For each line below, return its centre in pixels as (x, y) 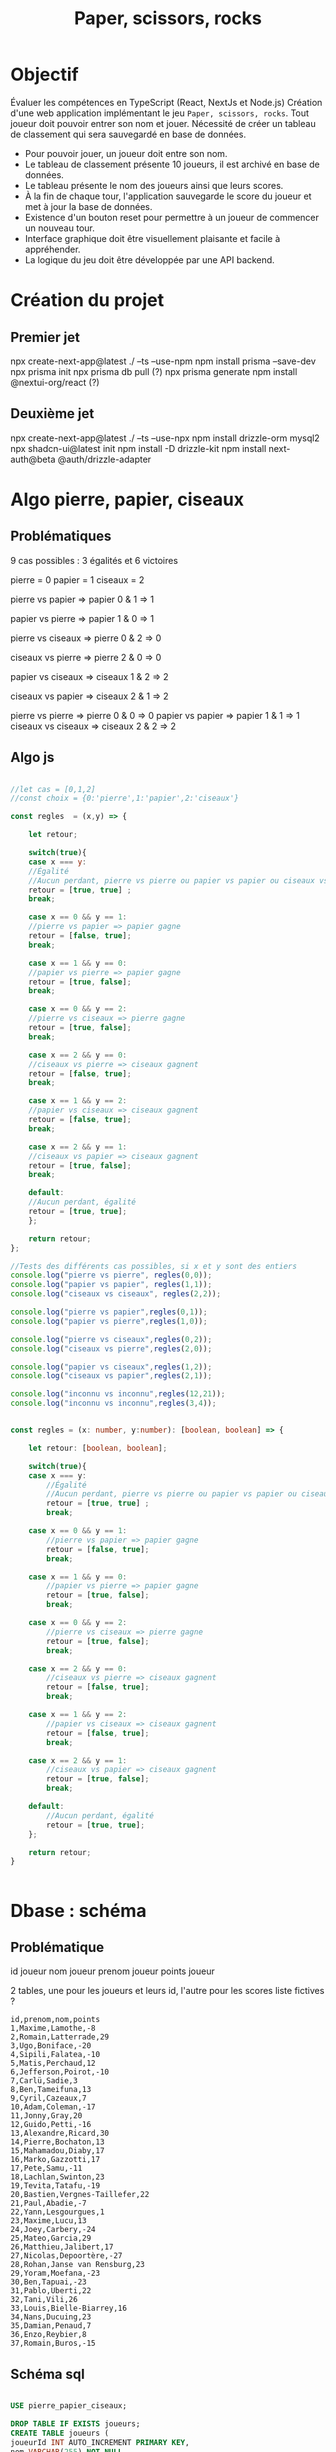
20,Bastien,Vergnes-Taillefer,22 (80, 2195)
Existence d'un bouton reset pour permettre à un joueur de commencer (172, 217)
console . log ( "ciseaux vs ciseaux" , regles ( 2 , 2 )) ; (116, 1294)
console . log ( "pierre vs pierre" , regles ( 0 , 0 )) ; (111, 1275)
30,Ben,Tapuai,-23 (48, 2282)
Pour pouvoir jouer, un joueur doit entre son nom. (126, 153)
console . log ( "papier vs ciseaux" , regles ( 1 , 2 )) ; (111, 1367)
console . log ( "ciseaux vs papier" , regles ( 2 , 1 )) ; (111, 1376)
